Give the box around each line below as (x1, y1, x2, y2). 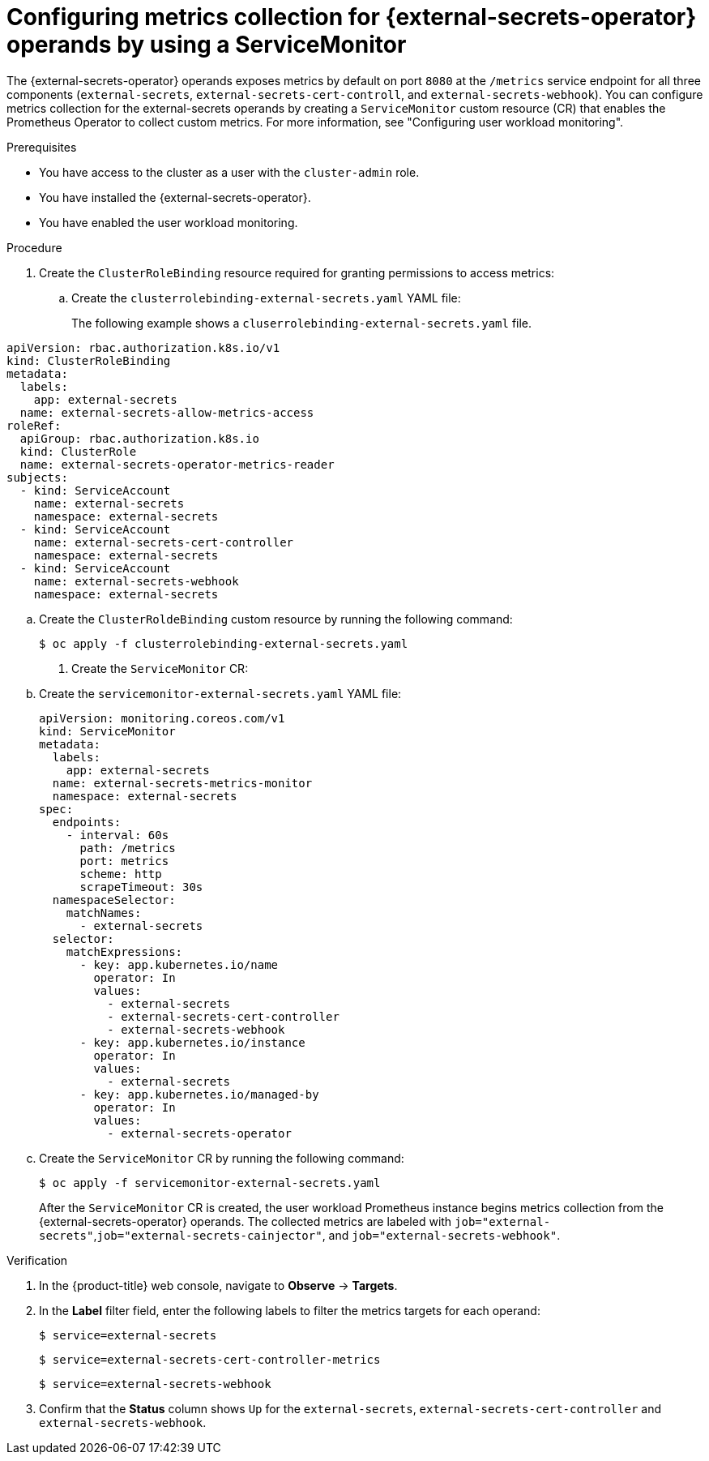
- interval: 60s (66, 828, 169, 842)
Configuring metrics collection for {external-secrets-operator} (6, 3, 697, 31)
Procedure (6, 240, 62, 255)
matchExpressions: (66, 945, 183, 958)
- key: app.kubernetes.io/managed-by (79, 1087, 319, 1101)
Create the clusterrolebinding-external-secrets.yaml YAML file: (71, 290, 461, 305)
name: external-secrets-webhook (33, 574, 239, 588)
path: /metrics (79, 841, 176, 855)
